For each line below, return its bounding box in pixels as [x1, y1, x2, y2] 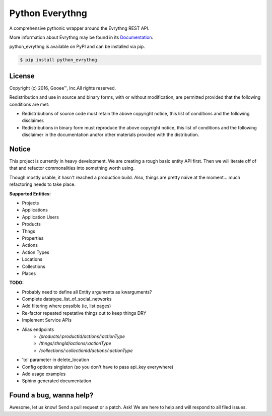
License [9, 72, 35, 80]
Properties [22, 235, 44, 241]
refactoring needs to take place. [9, 181, 76, 187]
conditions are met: [9, 101, 50, 107]
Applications [22, 207, 48, 213]
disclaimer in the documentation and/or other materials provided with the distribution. [22, 131, 199, 138]
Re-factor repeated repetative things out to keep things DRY [22, 310, 147, 316]
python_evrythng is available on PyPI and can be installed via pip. [9, 43, 146, 50]
